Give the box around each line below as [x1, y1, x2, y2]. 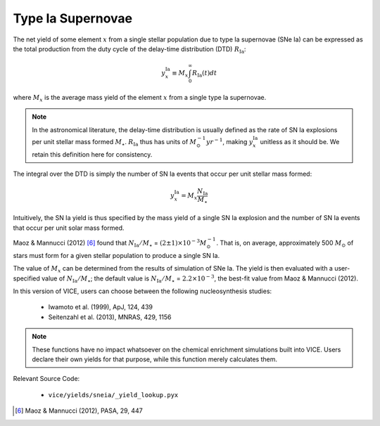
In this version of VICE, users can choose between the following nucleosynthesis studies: [13, 287, 272, 295]
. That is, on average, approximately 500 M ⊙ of [216, 239, 354, 249]
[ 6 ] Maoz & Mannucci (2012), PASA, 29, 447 [15, 406, 144, 415]
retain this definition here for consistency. [32, 150, 153, 158]
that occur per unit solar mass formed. [13, 224, 125, 232]
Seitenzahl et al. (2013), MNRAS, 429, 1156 [48, 313, 172, 321]
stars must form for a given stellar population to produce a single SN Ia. [13, 251, 220, 259]
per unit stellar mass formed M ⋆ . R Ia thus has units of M [32, 137, 197, 148]
